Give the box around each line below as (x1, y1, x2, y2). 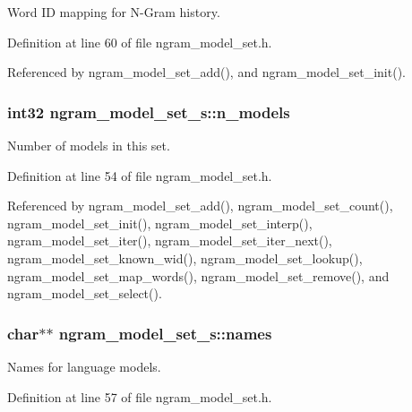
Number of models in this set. (7, 136, 170, 154)
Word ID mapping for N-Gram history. (7, 3, 220, 21)
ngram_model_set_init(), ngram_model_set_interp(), (7, 213, 313, 232)
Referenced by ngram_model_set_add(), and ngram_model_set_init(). (7, 63, 406, 82)
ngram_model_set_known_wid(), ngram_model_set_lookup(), (7, 248, 363, 267)
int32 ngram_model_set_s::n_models (7, 100, 290, 123)
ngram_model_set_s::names (58, 322, 272, 344)
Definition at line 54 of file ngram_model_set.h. (7, 166, 272, 185)
